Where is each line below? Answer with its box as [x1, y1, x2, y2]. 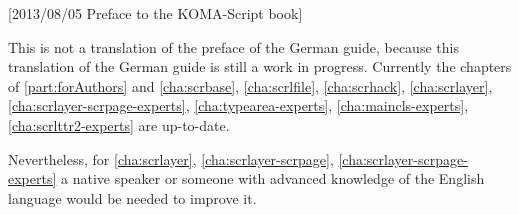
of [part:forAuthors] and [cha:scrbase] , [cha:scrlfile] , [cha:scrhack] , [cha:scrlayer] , [8, 75, 493, 96]
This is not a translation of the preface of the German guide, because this [8, 36, 459, 57]
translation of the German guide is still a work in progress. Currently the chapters [8, 56, 512, 77]
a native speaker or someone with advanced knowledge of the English [61, 168, 485, 189]
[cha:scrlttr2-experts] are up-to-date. [8, 114, 230, 135]
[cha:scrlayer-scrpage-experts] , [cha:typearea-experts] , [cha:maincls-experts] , [8, 95, 469, 116]
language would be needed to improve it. [8, 187, 257, 208]
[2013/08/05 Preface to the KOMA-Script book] [8, 3, 303, 23]
